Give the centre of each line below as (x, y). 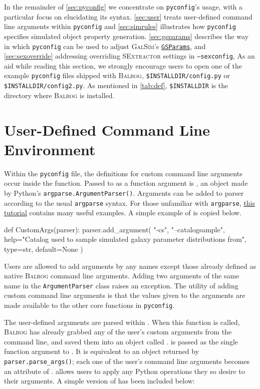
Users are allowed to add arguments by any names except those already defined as (130, 266)
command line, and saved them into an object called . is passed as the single (121, 341)
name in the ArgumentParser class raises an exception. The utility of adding (121, 285)
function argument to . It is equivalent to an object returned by (102, 351)
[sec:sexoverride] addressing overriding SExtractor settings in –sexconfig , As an (129, 56)
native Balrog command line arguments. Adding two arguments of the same (122, 276)
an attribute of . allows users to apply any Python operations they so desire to (124, 371)
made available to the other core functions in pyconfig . (89, 305)
